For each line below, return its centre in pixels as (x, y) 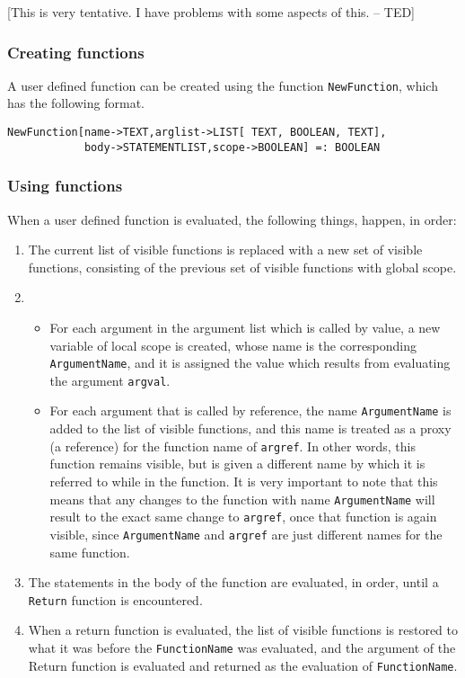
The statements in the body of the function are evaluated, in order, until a (233, 582)
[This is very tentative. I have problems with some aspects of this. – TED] (211, 12)
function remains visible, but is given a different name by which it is (237, 464)
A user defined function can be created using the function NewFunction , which (223, 85)
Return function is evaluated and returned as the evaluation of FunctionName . (243, 665)
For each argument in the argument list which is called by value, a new (245, 327)
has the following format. (76, 103)
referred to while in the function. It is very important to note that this (244, 481)
